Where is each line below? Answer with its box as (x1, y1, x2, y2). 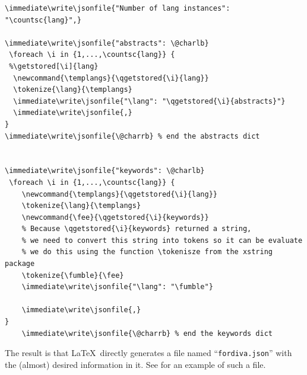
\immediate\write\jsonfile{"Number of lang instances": (5, 4, 230, 12)
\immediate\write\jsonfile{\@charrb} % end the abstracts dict (5, 132, 260, 140)
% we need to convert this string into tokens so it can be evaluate (21, 236, 303, 245)
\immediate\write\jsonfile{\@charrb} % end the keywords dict (21, 329, 273, 338)
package (5, 259, 35, 268)
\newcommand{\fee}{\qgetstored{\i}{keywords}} (21, 213, 209, 222)
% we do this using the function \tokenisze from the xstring (21, 248, 273, 257)
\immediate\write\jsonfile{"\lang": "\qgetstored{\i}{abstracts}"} (13, 97, 286, 105)
